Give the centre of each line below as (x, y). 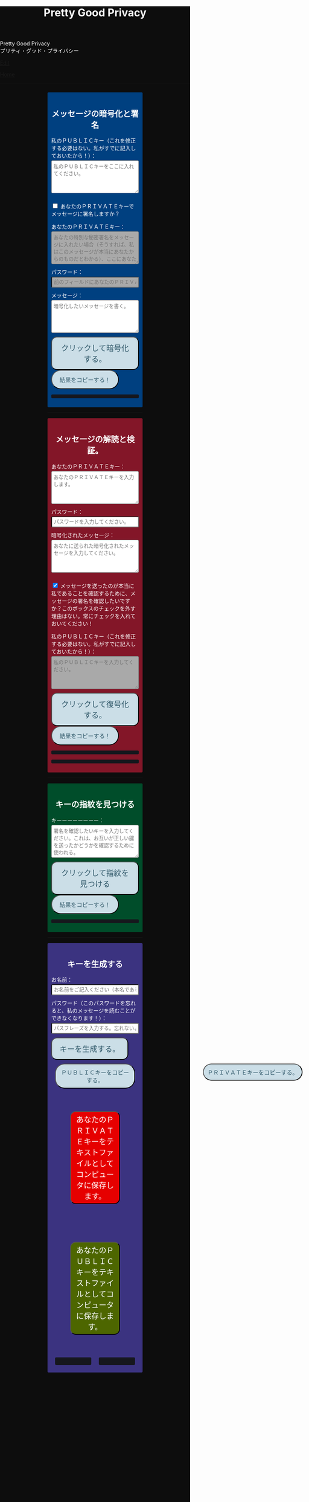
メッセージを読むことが (107, 1011)
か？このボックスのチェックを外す (94, 608)
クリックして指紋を (95, 873)
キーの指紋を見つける (95, 804)
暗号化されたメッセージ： (83, 535)
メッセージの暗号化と (91, 113)
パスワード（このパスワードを (88, 1003)
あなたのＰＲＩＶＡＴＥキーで (97, 206)
